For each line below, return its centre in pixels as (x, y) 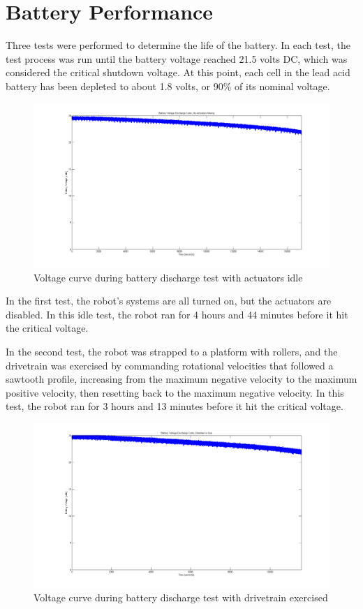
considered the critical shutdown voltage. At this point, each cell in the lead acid (178, 72)
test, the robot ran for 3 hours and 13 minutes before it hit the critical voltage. (175, 406)
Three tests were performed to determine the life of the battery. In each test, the (178, 45)
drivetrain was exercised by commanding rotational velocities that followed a (170, 365)
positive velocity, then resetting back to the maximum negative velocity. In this (175, 392)
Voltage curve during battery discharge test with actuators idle (168, 277)
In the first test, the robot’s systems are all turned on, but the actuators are (169, 301)
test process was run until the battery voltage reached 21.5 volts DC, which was (177, 58)
